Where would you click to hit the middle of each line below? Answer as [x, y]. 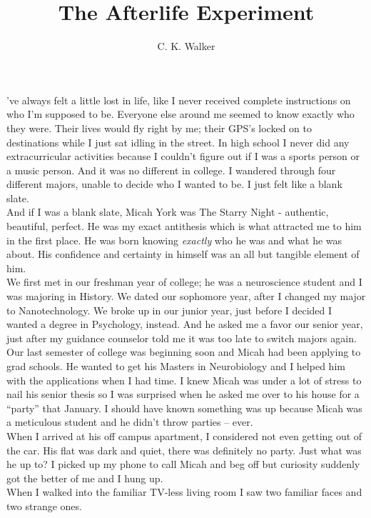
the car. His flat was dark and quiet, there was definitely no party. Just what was [184, 450]
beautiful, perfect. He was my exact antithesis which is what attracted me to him [184, 226]
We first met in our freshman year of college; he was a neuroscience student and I [184, 282]
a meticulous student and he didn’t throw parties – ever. [130, 422]
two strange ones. [44, 505]
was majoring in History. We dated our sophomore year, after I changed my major [186, 296]
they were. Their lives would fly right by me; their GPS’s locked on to [159, 128]
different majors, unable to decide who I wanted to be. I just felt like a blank [174, 184]
